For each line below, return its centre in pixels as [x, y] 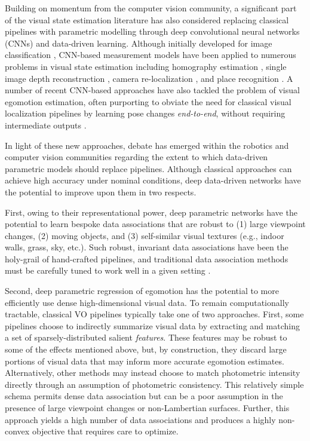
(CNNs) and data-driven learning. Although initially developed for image [139, 43]
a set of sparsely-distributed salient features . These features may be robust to [146, 337]
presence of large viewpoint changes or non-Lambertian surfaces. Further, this [147, 408]
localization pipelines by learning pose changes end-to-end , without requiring [145, 113]
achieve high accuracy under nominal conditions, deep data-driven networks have [153, 180]
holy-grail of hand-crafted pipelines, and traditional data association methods [147, 258]
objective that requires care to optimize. [105, 431]
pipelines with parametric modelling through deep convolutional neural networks [152, 31]
